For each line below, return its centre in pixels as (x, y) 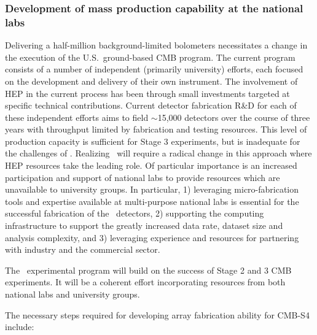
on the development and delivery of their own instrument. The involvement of (151, 81)
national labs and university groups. (72, 294)
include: (20, 327)
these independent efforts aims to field (77, 117)
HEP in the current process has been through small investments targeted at (147, 93)
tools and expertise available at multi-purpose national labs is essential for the (152, 201)
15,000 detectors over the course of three (234, 117)
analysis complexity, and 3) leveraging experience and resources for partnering (152, 237)
